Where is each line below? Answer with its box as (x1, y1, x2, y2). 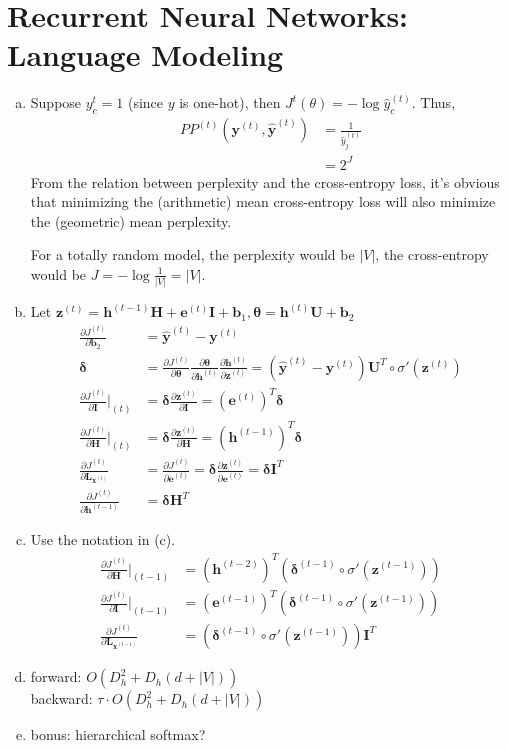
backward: (30, 688, 93, 709)
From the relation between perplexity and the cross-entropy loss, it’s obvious (30, 171, 500, 192)
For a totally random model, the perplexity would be (30, 244, 355, 265)
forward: (30, 666, 82, 687)
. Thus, (411, 92, 456, 113)
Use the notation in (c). (30, 529, 176, 550)
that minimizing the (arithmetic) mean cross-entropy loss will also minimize (30, 191, 496, 212)
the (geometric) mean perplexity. (30, 210, 232, 231)
